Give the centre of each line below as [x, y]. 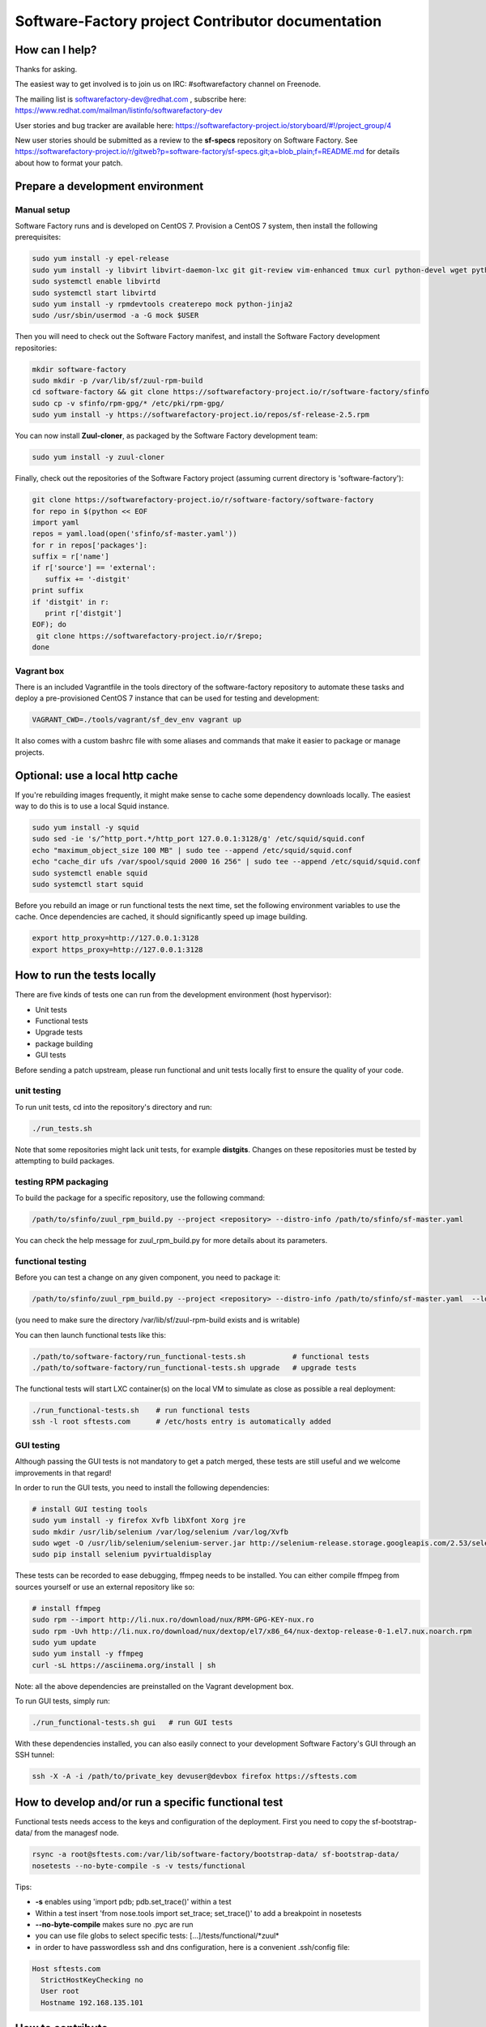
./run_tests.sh [62, 1128]
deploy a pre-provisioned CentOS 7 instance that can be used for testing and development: [167, 698]
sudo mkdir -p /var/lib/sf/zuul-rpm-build [117, 381]
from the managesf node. [76, 1833]
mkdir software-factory [79, 369]
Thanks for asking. [46, 70]
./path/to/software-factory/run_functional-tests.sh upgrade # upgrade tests [194, 1368]
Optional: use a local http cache [96, 776]
